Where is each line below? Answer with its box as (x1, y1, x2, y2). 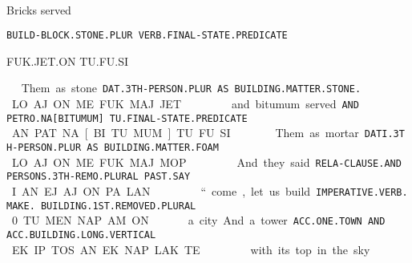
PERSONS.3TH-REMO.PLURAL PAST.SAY (6, 171, 191, 183)
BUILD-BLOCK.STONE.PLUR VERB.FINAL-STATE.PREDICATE (6, 30, 288, 42)
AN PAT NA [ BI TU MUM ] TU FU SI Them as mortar (11, 124, 359, 141)
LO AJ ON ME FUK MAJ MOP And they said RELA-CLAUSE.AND (11, 153, 402, 170)
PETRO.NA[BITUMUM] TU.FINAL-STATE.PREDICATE (6, 112, 248, 124)
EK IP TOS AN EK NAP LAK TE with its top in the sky (11, 241, 370, 257)
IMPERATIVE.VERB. (316, 187, 408, 199)
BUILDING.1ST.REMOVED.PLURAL (40, 200, 196, 212)
